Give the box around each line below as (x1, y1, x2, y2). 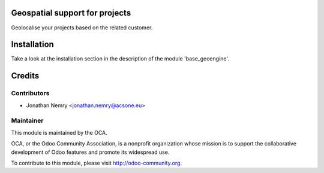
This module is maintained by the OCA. (11, 129, 107, 136)
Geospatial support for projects (11, 8, 131, 18)
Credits (11, 71, 40, 81)
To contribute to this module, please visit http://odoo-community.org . (11, 159, 182, 166)
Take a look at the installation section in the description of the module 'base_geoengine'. (11, 55, 229, 62)
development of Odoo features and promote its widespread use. (11, 148, 170, 156)
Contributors (11, 89, 50, 98)
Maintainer (11, 117, 44, 125)
